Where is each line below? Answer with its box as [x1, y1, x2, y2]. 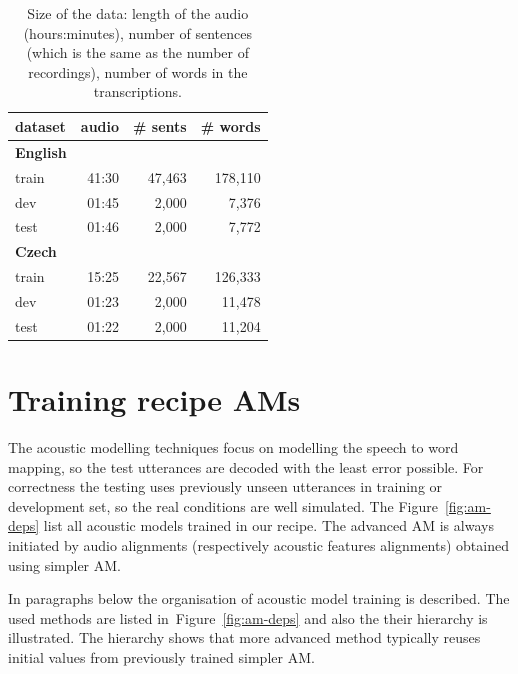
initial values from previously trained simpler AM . [8, 646, 315, 667]
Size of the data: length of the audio [27, 3, 249, 23]
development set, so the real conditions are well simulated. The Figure [8, 495, 438, 516]
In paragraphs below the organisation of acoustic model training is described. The [8, 588, 510, 609]
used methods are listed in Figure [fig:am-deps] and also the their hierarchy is [8, 607, 488, 628]
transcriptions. [93, 81, 182, 102]
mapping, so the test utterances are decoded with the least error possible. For [8, 456, 484, 477]
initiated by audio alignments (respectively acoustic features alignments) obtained [8, 534, 509, 555]
